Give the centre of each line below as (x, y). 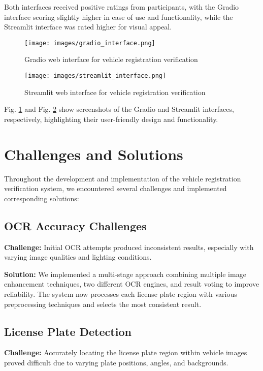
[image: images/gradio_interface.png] (90, 43)
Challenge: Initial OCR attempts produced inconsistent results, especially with (129, 247)
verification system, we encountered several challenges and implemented (116, 188)
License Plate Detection (68, 331)
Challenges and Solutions (94, 154)
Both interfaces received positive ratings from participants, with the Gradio (122, 7)
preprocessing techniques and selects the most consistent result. (103, 304)
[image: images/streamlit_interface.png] (95, 76)
